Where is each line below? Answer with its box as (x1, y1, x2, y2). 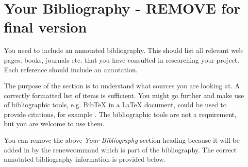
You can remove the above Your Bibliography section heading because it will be (4, 135, 240, 145)
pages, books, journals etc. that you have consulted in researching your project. (4, 54, 240, 65)
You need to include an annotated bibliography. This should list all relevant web (4, 45, 243, 55)
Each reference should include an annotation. (4, 64, 138, 74)
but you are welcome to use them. (4, 118, 105, 129)
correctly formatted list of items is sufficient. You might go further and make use (4, 90, 244, 100)
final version (4, 17, 87, 37)
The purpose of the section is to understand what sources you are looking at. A (4, 81, 240, 91)
